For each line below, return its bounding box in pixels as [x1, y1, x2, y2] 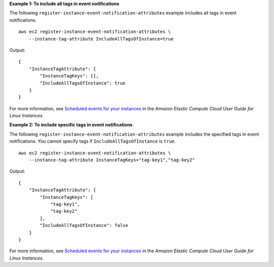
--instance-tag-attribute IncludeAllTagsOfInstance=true [28, 36, 174, 41]
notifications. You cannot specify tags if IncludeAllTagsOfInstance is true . [9, 138, 176, 144]
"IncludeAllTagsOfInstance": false [40, 223, 128, 229]
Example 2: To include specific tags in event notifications [9, 122, 133, 128]
